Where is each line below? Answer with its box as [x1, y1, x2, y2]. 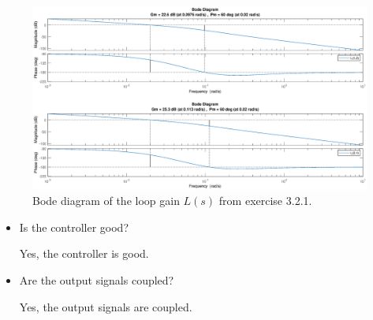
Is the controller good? [19, 218, 129, 235]
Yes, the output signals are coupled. [19, 298, 192, 314]
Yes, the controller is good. [19, 245, 149, 262]
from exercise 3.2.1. [218, 192, 312, 209]
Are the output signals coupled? [19, 272, 174, 288]
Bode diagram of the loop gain [32, 192, 180, 209]
